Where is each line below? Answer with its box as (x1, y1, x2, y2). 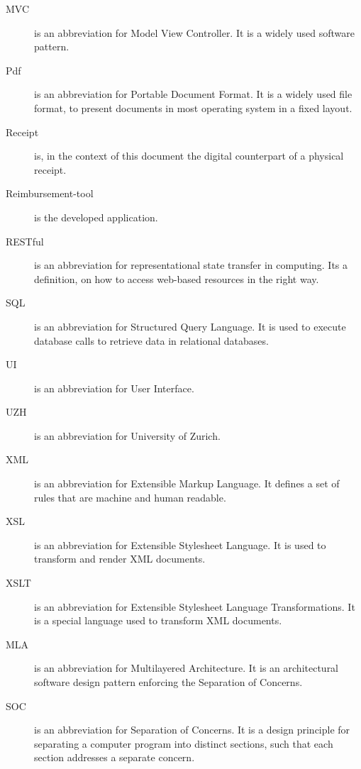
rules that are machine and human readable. (34, 489, 226, 504)
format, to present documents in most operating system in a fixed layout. (34, 100, 352, 115)
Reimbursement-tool (6, 186, 94, 201)
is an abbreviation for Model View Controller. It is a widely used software (34, 25, 355, 40)
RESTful (6, 233, 44, 248)
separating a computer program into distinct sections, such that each (34, 736, 333, 751)
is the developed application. (34, 209, 158, 224)
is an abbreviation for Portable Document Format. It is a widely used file (34, 87, 352, 101)
